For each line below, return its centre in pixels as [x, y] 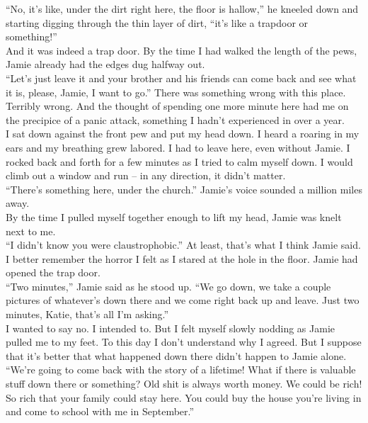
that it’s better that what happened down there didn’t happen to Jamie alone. [176, 355]
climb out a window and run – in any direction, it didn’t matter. [146, 175]
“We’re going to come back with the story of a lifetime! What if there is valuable [181, 370]
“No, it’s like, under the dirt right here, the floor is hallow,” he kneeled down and [182, 9]
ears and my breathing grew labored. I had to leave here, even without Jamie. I [178, 147]
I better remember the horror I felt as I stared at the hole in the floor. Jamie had [182, 258]
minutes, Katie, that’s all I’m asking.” [87, 314]
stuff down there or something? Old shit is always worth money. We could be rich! [184, 384]
